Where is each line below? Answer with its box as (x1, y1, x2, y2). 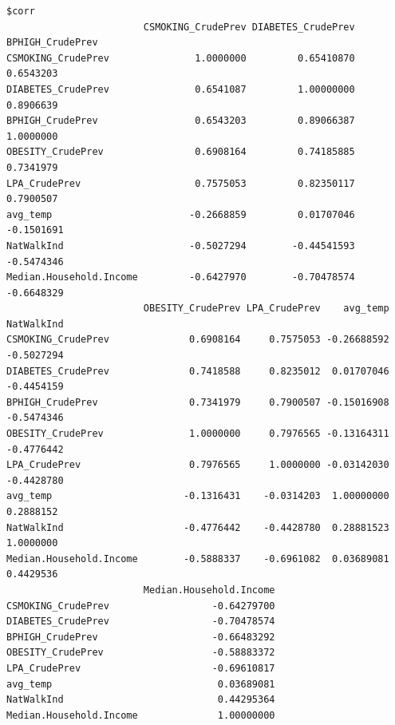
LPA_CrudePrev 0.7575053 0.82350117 (6, 177, 355, 189)
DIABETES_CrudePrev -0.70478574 (6, 616, 275, 628)
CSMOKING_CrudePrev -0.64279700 (6, 600, 275, 612)
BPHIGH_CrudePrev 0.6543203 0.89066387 (6, 115, 355, 127)
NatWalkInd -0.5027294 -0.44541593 (6, 240, 355, 252)
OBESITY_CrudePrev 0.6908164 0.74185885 (6, 146, 355, 158)
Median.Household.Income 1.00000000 (6, 709, 275, 721)
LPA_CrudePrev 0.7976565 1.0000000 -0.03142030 (6, 459, 389, 471)
